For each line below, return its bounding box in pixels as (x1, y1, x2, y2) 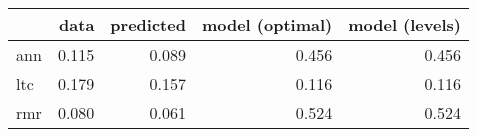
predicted (110, 13, 186, 36)
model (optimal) (201, 13, 333, 36)
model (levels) (348, 13, 461, 36)
